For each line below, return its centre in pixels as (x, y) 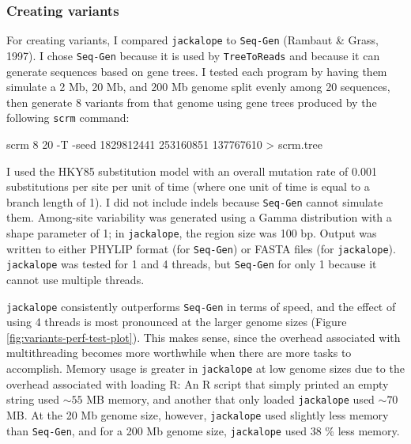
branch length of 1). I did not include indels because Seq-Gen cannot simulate (195, 201)
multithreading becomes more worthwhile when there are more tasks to (179, 353)
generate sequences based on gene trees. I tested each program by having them (197, 71)
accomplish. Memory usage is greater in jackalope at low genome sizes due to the (205, 368)
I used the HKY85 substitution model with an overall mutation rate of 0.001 (192, 171)
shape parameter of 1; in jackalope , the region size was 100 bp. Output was (192, 233)
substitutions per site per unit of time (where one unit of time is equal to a (188, 186)
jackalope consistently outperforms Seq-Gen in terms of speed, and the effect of (201, 306)
